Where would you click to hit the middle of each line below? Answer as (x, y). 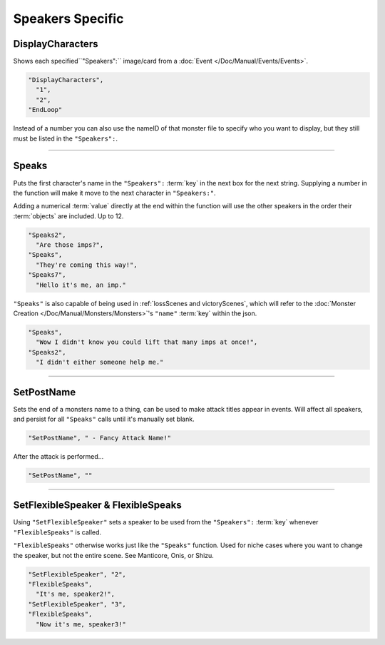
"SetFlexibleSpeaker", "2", (77, 574)
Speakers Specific (68, 19)
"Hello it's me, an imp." (81, 285)
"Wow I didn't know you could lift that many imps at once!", (147, 342)
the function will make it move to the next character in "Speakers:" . (115, 193)
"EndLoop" (45, 110)
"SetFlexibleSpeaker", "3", (77, 604)
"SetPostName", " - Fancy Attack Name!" (99, 438)
